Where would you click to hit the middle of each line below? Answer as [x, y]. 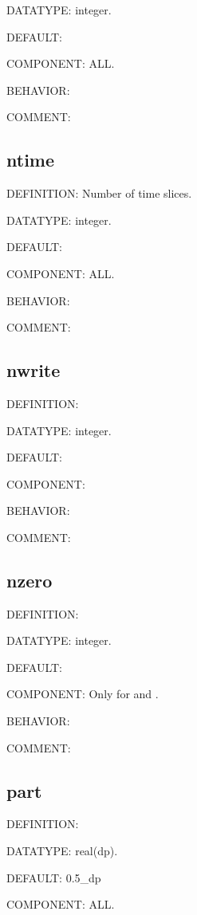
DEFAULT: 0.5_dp [54, 877]
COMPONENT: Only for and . [83, 694]
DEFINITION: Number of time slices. [99, 193]
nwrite [33, 370]
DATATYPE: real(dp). [62, 851]
